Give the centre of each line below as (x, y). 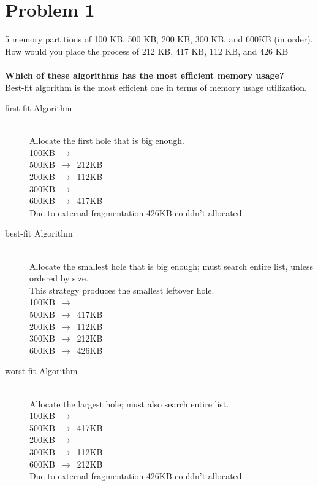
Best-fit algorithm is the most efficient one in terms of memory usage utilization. (156, 87)
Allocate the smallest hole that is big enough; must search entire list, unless (172, 266)
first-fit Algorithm (39, 108)
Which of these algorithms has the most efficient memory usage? (145, 75)
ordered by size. (59, 278)
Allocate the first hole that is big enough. (107, 140)
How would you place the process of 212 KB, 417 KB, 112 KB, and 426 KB (147, 51)
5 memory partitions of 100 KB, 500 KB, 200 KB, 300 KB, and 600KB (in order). (159, 39)
